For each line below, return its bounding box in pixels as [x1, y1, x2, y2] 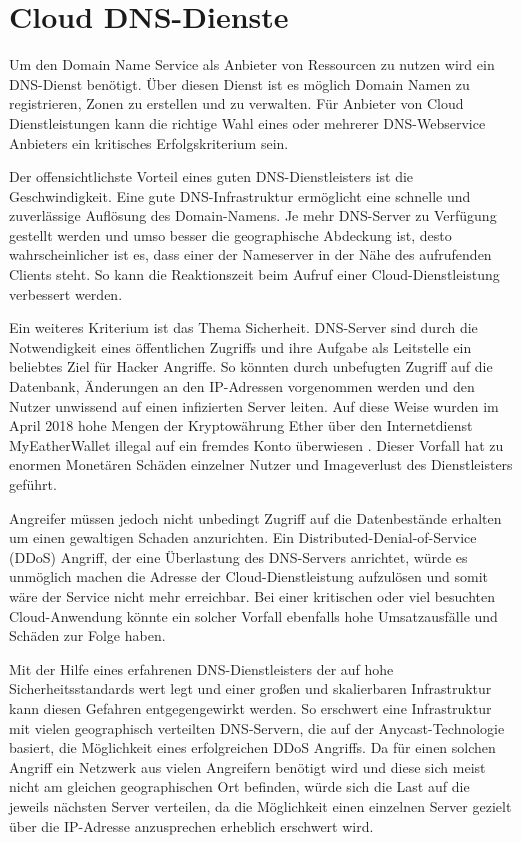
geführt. [9, 474, 57, 494]
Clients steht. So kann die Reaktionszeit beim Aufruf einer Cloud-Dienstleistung [9, 264, 500, 285]
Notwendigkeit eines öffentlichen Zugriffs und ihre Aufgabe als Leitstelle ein [9, 336, 472, 357]
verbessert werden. [9, 283, 123, 304]
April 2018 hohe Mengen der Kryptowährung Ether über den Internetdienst [9, 415, 473, 436]
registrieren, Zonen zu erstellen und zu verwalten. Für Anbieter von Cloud [9, 93, 464, 114]
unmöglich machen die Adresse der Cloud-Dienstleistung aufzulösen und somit [9, 566, 489, 587]
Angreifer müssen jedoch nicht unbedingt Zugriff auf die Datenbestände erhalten [9, 507, 502, 528]
